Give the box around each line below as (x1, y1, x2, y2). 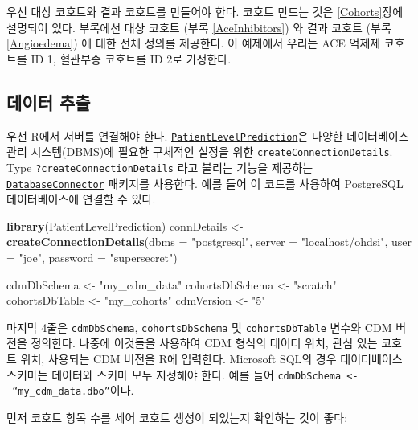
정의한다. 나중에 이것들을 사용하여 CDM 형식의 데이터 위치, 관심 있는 (31, 334, 378, 351)
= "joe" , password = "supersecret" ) (6, 248, 178, 265)
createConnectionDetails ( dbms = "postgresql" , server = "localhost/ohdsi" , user (6, 233, 412, 250)
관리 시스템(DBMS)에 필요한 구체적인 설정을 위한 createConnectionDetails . (6, 143, 393, 160)
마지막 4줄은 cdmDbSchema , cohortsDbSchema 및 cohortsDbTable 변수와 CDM (6, 318, 392, 335)
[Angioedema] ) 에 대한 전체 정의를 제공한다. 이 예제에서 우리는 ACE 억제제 (6, 35, 381, 51)
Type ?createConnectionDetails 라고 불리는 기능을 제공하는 (6, 158, 313, 175)
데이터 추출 (6, 89, 91, 114)
